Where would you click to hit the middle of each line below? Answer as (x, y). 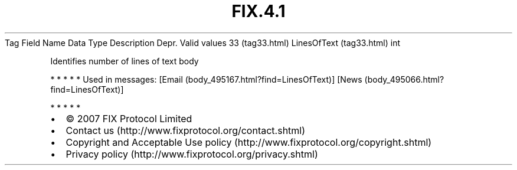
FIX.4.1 (258, 11)
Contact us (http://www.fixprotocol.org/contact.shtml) (186, 130)
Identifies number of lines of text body (125, 61)
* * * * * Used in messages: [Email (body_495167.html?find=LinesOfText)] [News (206, 79)
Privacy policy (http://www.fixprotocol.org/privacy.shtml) (192, 154)
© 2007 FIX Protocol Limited (129, 118)
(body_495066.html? (404, 79)
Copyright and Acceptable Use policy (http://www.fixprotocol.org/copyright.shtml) (249, 142)
